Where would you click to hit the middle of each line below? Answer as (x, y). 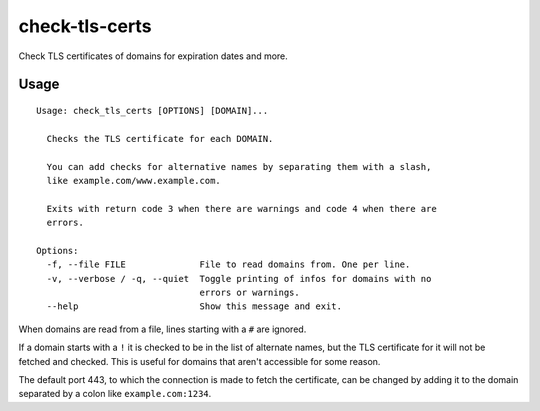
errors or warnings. (249, 293)
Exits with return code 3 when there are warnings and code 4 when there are (241, 208)
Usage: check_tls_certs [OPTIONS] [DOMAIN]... (152, 110)
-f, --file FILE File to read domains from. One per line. (228, 264)
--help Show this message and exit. (194, 306)
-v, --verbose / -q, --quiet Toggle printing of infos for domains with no (239, 278)
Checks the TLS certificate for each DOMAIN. (160, 138)
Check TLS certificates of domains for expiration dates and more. (153, 56)
